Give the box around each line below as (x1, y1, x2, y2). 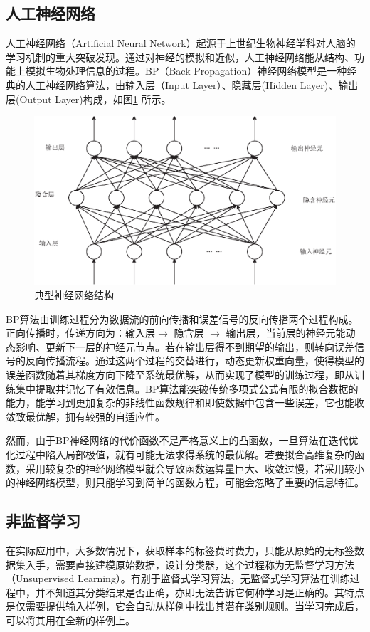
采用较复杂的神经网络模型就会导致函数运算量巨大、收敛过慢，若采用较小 (25, 460, 364, 475)
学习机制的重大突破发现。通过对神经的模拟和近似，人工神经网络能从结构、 (6, 49, 354, 64)
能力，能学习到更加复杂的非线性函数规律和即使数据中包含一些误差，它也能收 (6, 395, 364, 410)
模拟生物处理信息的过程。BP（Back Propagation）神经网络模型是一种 (25, 63, 347, 78)
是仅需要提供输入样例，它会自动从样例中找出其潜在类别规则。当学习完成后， (6, 599, 364, 613)
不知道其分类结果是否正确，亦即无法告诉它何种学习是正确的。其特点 (45, 584, 364, 599)
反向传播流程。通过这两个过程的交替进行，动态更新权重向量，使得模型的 (25, 353, 364, 368)
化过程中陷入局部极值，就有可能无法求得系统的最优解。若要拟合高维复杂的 (6, 446, 354, 461)
